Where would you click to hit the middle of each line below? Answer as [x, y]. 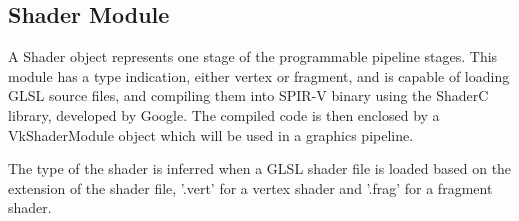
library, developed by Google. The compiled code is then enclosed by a [224, 114]
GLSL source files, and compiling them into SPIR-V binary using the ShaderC [248, 95]
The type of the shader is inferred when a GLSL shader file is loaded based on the [260, 168]
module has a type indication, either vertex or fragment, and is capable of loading [259, 75]
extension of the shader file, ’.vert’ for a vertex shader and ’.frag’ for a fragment [250, 187]
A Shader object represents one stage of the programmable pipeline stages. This [253, 56]
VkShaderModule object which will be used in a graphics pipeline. [211, 134]
